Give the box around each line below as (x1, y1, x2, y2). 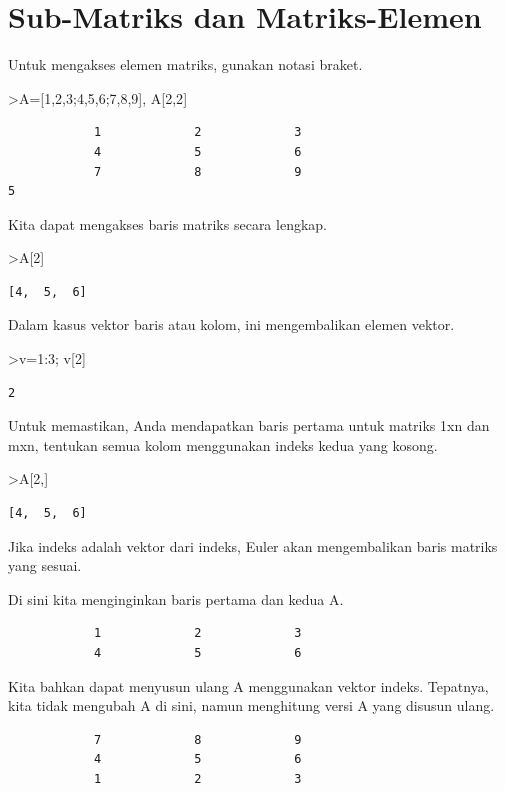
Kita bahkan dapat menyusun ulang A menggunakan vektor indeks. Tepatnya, (8, 675, 489, 696)
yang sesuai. (8, 555, 82, 576)
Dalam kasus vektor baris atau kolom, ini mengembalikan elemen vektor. (8, 314, 455, 335)
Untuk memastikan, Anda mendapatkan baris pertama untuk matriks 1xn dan (8, 415, 490, 436)
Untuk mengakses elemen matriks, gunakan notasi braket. (8, 54, 363, 75)
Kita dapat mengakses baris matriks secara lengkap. (8, 213, 327, 234)
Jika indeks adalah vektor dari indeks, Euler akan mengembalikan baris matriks (8, 535, 498, 556)
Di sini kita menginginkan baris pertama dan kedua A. (8, 588, 344, 609)
